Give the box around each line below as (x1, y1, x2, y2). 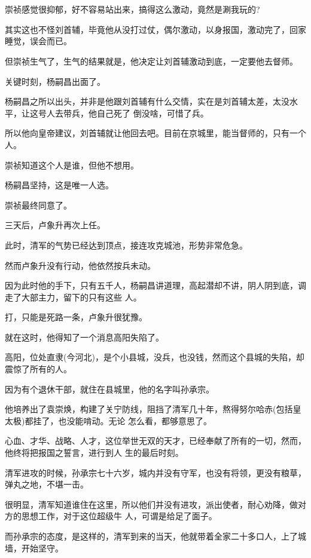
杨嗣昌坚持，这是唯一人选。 (5, 179, 114, 191)
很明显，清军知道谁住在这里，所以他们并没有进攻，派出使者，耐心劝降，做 (5, 498, 298, 510)
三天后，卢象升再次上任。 (5, 219, 105, 231)
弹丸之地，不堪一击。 (5, 478, 89, 490)
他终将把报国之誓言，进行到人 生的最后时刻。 (5, 446, 184, 459)
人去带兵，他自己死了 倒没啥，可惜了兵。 (46, 106, 209, 119)
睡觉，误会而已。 (5, 35, 72, 47)
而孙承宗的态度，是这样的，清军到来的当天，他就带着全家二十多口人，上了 (5, 530, 298, 542)
